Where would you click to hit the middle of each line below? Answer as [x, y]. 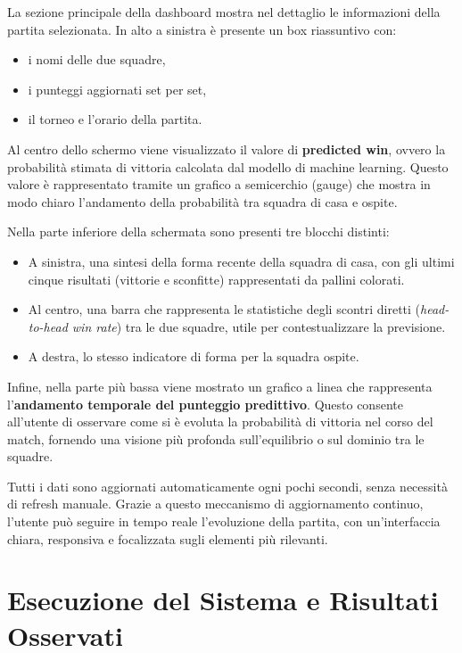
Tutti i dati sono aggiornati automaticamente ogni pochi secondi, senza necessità [227, 486]
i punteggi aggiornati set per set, [117, 89]
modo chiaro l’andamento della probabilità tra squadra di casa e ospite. [202, 201]
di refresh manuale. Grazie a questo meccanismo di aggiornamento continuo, [215, 504]
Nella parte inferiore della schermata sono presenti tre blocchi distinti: [198, 231]
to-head [48, 326]
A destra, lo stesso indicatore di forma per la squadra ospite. [194, 356]
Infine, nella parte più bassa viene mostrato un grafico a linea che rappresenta [220, 386]
